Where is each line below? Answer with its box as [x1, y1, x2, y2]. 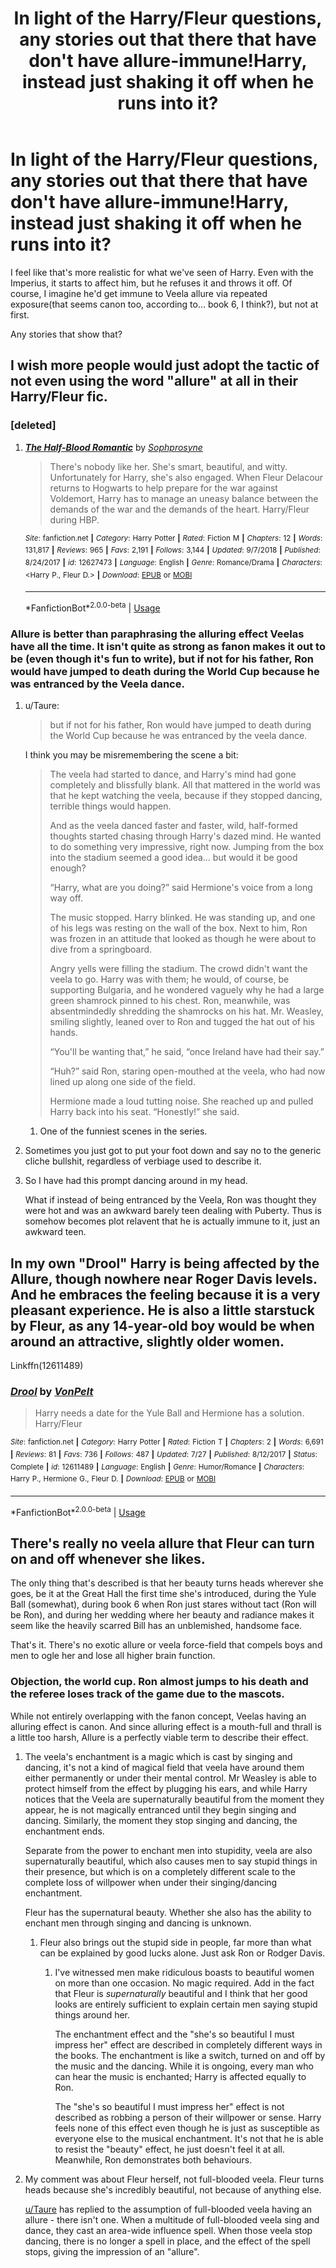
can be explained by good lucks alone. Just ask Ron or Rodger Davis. [39, 1947, 326, 1959]
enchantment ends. [24, 1825, 105, 1837]
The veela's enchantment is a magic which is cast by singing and [24, 1750, 293, 1762]
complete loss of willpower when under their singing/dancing [24, 1876, 278, 1888]
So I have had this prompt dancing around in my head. [24, 1175, 248, 1187]
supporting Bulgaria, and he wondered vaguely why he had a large [49, 984, 325, 996]
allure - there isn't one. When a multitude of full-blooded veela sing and [24, 2213, 320, 2226]
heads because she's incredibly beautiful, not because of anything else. [24, 2183, 322, 2196]
